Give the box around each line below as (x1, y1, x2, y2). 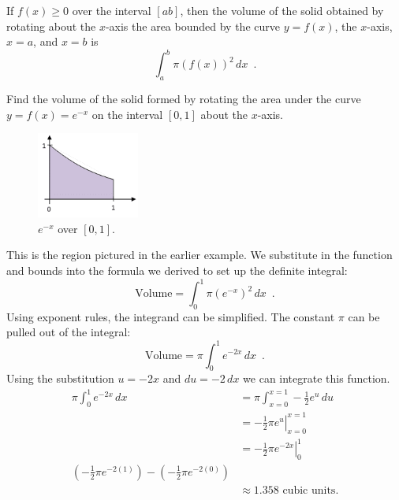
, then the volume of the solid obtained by (180, 2, 384, 18)
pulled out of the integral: (6, 324, 131, 340)
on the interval (91, 106, 163, 122)
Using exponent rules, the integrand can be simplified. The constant (6, 308, 335, 324)
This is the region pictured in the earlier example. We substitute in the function (6, 246, 393, 263)
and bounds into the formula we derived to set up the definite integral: (6, 261, 348, 278)
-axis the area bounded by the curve (105, 17, 280, 34)
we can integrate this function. (243, 370, 390, 387)
